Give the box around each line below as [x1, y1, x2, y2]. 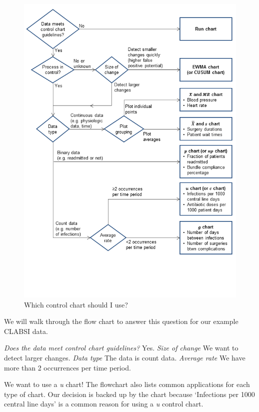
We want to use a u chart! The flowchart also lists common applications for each [4, 379, 250, 389]
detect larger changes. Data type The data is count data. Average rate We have [4, 352, 245, 363]
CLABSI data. [4, 325, 48, 336]
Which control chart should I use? [24, 299, 128, 309]
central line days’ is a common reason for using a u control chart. [4, 398, 203, 409]
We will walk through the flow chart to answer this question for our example [4, 316, 238, 326]
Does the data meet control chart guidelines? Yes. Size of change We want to [4, 342, 238, 353]
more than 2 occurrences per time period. [4, 362, 131, 372]
